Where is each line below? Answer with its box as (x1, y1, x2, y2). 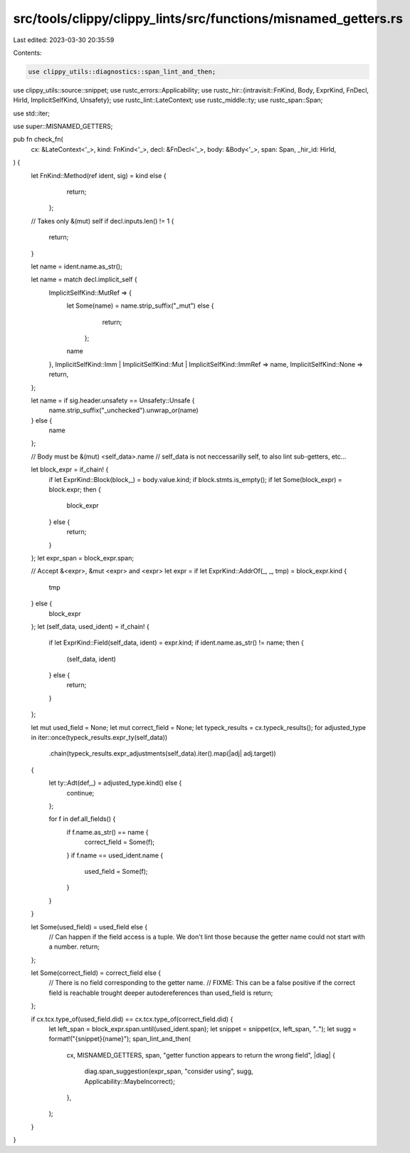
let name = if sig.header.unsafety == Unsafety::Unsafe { (31, 396, 195, 405)
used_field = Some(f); (84, 867, 149, 875)
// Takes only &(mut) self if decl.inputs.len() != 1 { (31, 216, 174, 225)
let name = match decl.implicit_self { (31, 275, 138, 284)
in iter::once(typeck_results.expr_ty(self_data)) (31, 734, 168, 742)
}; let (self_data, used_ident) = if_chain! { (31, 622, 149, 630)
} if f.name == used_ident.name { (66, 851, 164, 860)
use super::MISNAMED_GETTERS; (13, 122, 113, 131)
